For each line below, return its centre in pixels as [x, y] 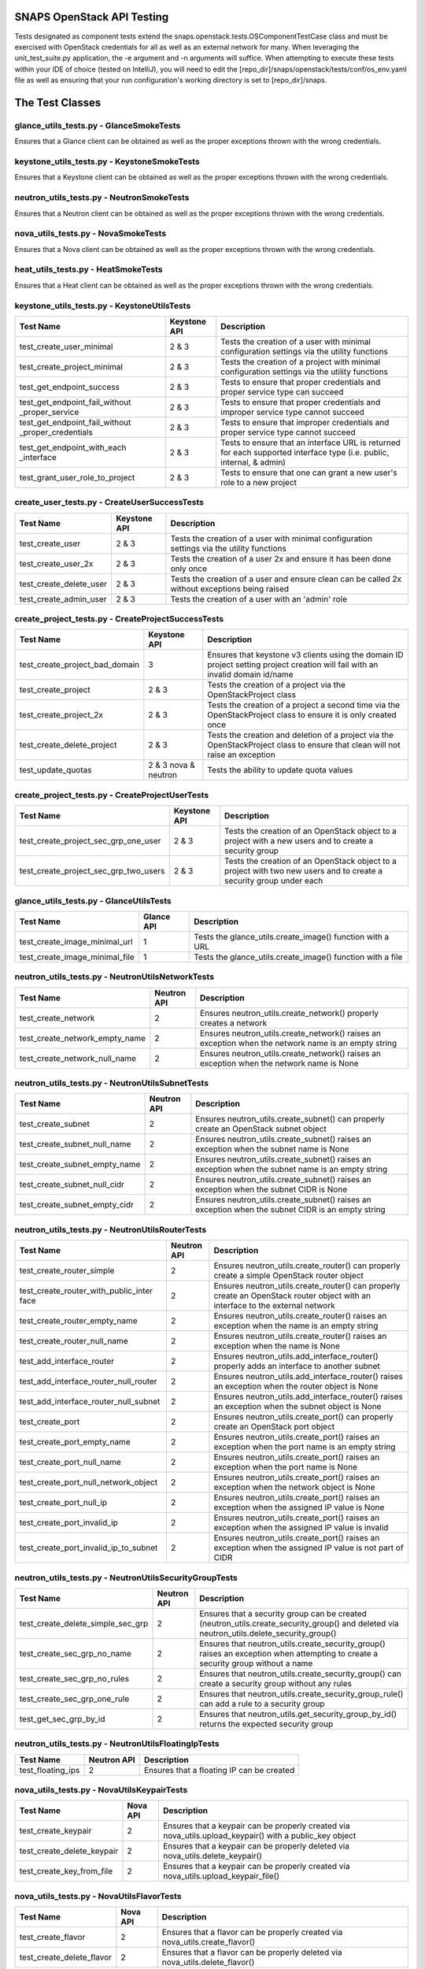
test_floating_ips [50, 1770]
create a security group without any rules [275, 1683]
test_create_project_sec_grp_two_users [92, 871]
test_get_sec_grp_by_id [62, 1719]
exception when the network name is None [279, 1063]
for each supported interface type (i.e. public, [305, 452]
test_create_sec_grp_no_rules [74, 1678]
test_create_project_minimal [71, 366]
